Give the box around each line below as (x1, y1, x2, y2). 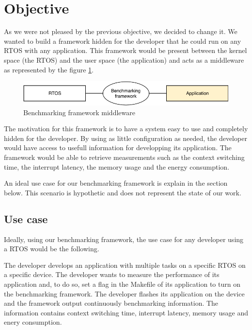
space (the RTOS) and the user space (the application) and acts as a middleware (4, 54, 244, 65)
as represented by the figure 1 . (4, 64, 94, 74)
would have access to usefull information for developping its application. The (4, 142, 232, 153)
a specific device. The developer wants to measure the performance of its (4, 269, 220, 279)
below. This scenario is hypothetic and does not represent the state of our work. (4, 187, 241, 197)
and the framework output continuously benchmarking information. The (4, 298, 219, 308)
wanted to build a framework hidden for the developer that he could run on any (4, 35, 241, 46)
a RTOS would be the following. (4, 243, 99, 254)
